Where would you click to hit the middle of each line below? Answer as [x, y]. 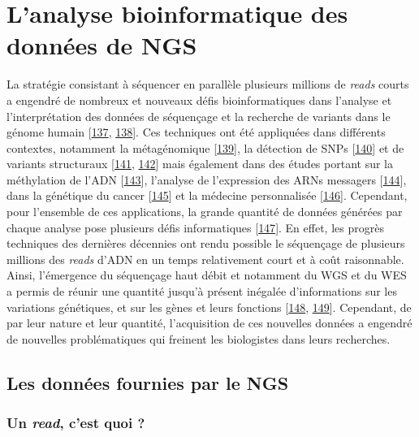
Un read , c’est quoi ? [76, 423]
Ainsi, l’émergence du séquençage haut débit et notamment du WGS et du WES [207, 275]
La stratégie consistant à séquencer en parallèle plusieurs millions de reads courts [208, 84]
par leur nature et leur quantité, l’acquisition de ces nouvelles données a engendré [209, 323]
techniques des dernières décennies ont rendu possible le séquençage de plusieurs [206, 243]
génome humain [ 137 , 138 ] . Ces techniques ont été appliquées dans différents [196, 132]
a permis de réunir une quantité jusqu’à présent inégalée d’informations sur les [202, 291]
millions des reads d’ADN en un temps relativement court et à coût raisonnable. [205, 259]
